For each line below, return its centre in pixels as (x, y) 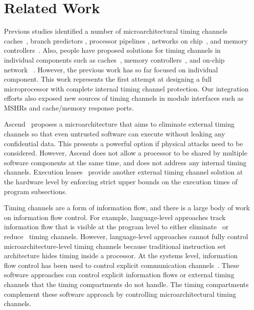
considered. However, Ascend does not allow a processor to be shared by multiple (126, 153)
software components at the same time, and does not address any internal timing (125, 162)
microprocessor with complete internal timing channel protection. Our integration (126, 88)
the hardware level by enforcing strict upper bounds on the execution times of (121, 182)
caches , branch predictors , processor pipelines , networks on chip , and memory (126, 40)
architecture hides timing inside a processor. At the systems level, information (121, 255)
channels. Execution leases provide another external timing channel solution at (124, 172)
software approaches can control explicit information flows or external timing (119, 275)
